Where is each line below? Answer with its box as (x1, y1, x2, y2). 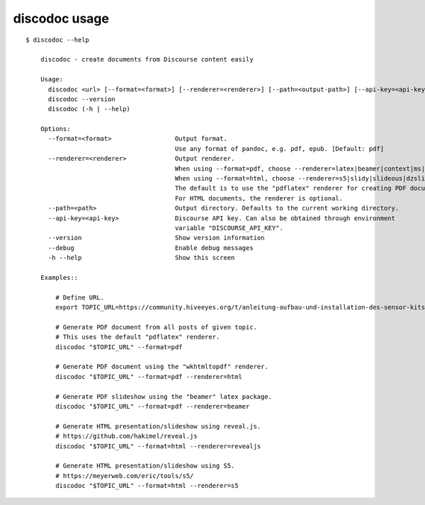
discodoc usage (13, 11, 110, 26)
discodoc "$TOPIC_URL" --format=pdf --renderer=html (55, 373, 242, 380)
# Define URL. (55, 293, 105, 301)
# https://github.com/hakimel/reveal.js (55, 432, 198, 441)
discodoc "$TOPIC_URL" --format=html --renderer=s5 (55, 482, 239, 490)
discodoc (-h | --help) (47, 105, 131, 113)
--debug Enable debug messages (47, 244, 254, 251)
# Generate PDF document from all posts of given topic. (55, 323, 258, 331)
